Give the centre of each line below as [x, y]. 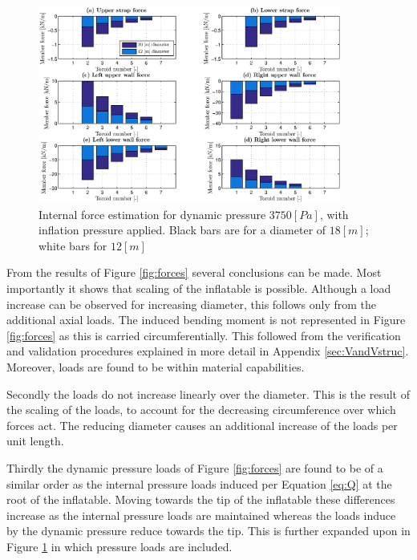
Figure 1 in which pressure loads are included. [119, 546]
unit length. [35, 441]
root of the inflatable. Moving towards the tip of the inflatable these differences [201, 499]
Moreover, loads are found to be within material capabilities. [156, 366]
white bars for [73, 245]
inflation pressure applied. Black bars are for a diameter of [182, 230]
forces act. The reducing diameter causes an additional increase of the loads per [202, 425]
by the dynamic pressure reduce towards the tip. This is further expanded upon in [208, 531]
